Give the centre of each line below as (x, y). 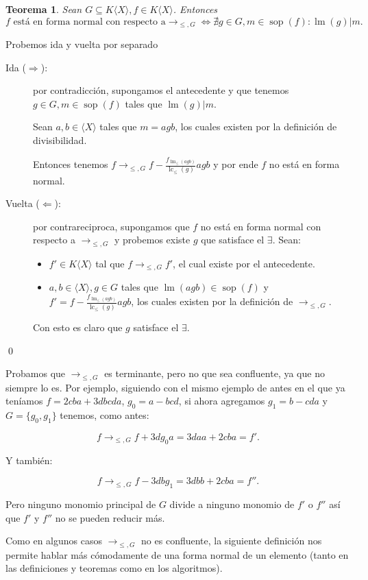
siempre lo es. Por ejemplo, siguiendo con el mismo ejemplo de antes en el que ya (175, 387)
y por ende (236, 164)
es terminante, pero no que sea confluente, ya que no (214, 373)
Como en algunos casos (54, 541)
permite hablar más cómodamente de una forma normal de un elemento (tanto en (177, 554)
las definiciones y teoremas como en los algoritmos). (114, 568)
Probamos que (36, 373)
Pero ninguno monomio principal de (81, 504)
